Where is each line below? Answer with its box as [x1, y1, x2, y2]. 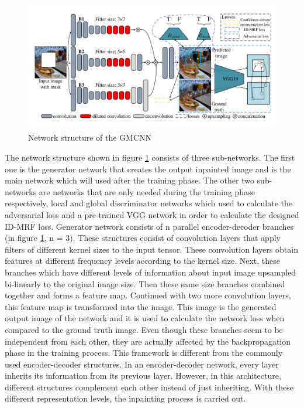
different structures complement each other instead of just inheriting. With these [5, 380, 294, 393]
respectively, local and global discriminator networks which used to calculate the [5, 197, 293, 209]
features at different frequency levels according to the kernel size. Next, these [5, 254, 281, 267]
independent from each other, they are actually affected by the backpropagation [5, 335, 291, 347]
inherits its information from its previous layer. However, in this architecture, [5, 369, 281, 382]
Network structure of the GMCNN [28, 131, 152, 144]
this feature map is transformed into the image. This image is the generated [5, 300, 277, 312]
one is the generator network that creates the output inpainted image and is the [5, 162, 291, 175]
